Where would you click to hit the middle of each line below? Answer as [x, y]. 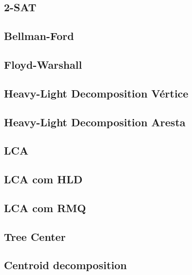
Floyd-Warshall [43, 64]
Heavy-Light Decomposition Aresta [95, 122]
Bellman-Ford [39, 36]
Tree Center [35, 236]
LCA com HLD [43, 179]
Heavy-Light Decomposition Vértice [96, 93]
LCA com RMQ [45, 207]
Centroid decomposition [66, 265]
